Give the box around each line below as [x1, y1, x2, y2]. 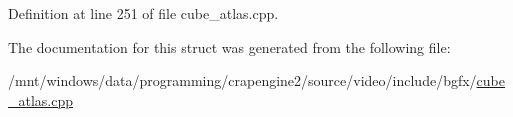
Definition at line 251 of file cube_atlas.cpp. [8, 3, 279, 23]
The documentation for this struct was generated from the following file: [8, 36, 451, 57]
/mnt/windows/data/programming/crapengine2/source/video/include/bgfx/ [8, 70, 477, 91]
